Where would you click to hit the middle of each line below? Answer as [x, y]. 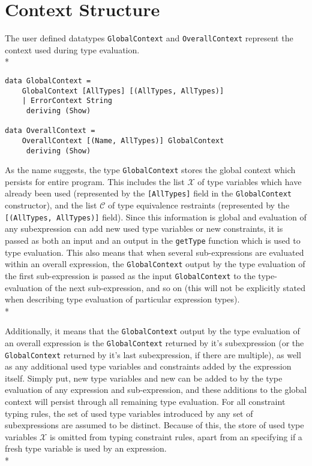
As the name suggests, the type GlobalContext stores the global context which [150, 170]
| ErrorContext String [67, 101]
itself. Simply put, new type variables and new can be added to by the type [144, 378]
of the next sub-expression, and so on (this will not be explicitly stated [175, 287]
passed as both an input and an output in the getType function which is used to [153, 240]
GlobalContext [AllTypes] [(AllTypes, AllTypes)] [123, 91]
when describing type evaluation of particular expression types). [122, 299]
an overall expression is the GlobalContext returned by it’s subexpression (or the [154, 342]
